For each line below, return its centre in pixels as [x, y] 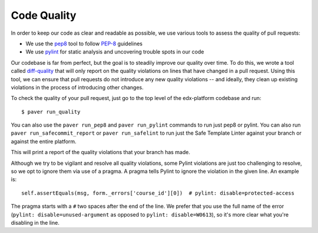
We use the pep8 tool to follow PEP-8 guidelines [84, 44]
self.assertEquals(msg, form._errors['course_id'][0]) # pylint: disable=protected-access [158, 193]
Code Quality [44, 15]
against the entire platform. [44, 141]
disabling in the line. [35, 222]
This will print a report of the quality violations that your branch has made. [101, 152]
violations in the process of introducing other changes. [77, 87]
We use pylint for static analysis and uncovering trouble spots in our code [115, 52]
